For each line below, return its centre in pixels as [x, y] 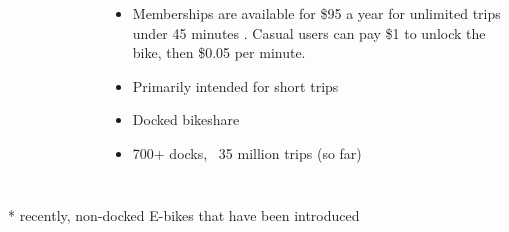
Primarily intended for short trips [235, 85]
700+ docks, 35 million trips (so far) [247, 152]
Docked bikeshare [186, 119]
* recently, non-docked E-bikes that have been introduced [184, 214]
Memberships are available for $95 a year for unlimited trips [316, 13]
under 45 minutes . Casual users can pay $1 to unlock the [309, 32]
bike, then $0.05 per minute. [219, 52]
